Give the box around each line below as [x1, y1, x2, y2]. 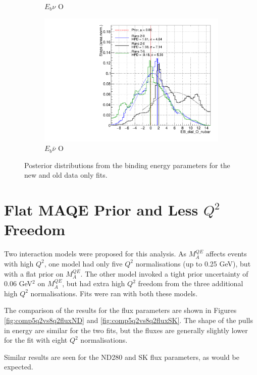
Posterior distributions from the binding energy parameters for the [24, 159, 230, 170]
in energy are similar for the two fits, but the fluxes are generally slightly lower [4, 325, 248, 335]
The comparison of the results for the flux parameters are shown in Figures [4, 305, 237, 315]
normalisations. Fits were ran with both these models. [30, 288, 198, 298]
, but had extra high [62, 278, 125, 289]
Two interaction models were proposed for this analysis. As [4, 248, 187, 259]
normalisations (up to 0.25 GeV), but [135, 258, 251, 269]
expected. [4, 361, 33, 372]
